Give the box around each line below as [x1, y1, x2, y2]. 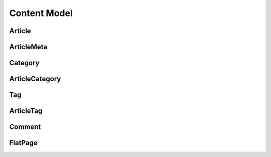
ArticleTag [9, 107, 43, 115]
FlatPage [9, 138, 38, 147]
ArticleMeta [9, 43, 48, 51]
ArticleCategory [9, 75, 61, 83]
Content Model [9, 8, 73, 19]
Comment [9, 123, 41, 131]
